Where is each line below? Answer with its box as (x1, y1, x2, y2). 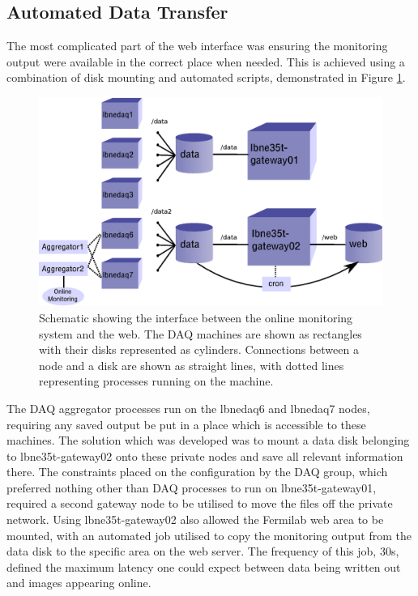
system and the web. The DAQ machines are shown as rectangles (39, 325, 362, 342)
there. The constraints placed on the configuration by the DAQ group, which (6, 463, 388, 480)
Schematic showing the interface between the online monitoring (39, 309, 353, 326)
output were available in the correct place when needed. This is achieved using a (6, 53, 405, 70)
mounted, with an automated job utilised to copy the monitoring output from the (6, 526, 412, 543)
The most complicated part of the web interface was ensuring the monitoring (6, 37, 388, 54)
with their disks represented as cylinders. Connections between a (39, 341, 359, 358)
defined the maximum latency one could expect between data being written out (6, 558, 401, 575)
